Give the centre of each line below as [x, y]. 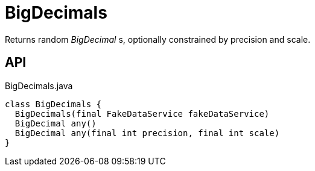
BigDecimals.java [39, 85]
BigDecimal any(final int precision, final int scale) [147, 133]
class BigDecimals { [53, 104]
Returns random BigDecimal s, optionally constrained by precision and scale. [158, 39]
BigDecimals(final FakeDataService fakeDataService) [142, 113]
